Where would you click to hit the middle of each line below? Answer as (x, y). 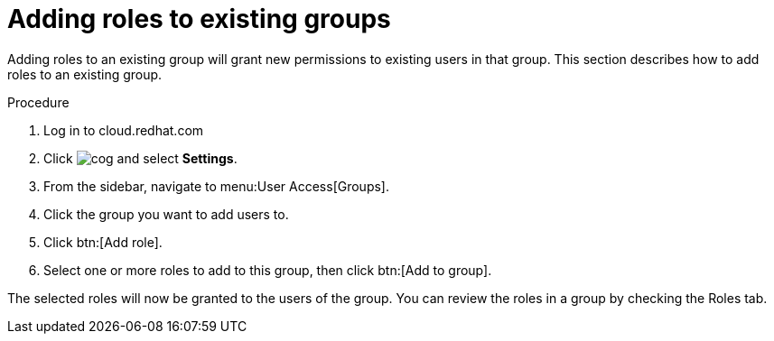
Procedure (38, 102)
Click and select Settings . (140, 158)
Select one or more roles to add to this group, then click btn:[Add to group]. (268, 270)
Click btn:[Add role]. (103, 242)
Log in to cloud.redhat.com (124, 130)
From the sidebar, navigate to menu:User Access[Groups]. (216, 186)
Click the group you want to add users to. (166, 214)
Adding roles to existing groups (199, 19)
